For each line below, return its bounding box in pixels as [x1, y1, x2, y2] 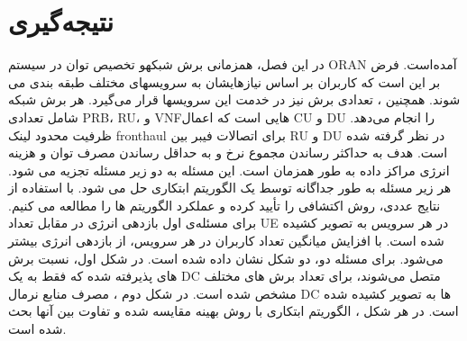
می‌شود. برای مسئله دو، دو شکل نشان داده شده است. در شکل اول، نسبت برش [8, 248, 444, 267]
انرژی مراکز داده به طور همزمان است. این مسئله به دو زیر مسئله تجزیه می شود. [8, 160, 450, 179]
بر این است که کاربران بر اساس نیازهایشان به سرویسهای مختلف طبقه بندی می [8, 72, 441, 91]
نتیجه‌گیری [8, 3, 114, 40]
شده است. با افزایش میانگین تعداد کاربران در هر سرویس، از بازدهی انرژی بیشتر [8, 231, 444, 250]
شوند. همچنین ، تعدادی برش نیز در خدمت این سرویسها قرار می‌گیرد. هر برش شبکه [8, 90, 461, 109]
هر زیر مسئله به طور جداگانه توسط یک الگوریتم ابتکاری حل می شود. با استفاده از [8, 178, 452, 197]
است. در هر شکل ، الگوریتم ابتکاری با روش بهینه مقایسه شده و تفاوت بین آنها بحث [8, 301, 459, 320]
